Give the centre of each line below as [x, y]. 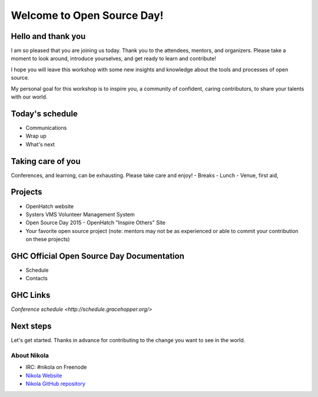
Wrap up [36, 136]
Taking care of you [46, 161]
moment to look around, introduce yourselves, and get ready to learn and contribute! [113, 58]
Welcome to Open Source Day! [87, 15]
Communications [46, 127]
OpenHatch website [49, 206]
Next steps [31, 327]
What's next [40, 144]
